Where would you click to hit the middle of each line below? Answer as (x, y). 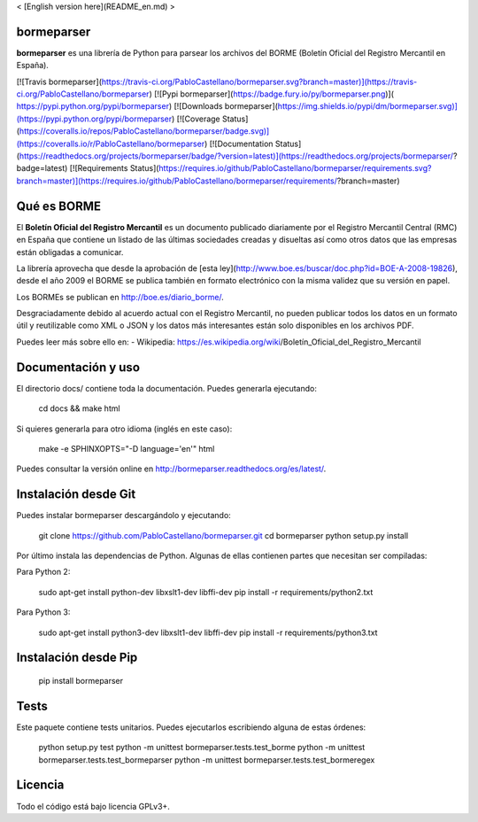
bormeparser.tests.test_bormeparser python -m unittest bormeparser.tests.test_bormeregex (207, 760)
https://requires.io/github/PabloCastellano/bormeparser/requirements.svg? (295, 168)
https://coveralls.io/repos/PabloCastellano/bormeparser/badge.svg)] (144, 131)
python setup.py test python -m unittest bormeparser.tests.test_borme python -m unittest (202, 748)
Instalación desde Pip (77, 658)
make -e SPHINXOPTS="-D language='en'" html (127, 448)
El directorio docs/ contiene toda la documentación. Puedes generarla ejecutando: (167, 388)
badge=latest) (42, 168)
